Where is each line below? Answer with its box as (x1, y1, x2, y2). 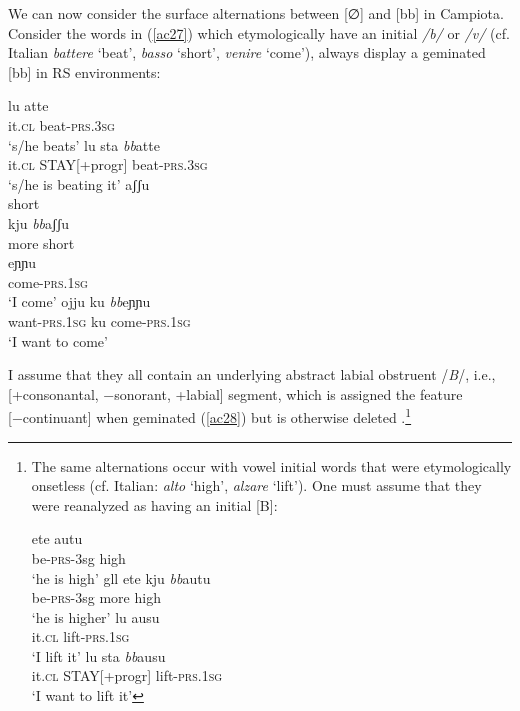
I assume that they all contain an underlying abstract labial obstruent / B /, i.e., (8, 364, 496, 385)
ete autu (31, 528, 83, 549)
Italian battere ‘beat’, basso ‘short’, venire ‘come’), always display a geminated (8, 42, 486, 63)
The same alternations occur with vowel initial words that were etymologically (31, 455, 512, 476)
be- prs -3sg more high (31, 587, 161, 608)
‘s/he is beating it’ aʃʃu (8, 173, 150, 194)
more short (8, 232, 75, 253)
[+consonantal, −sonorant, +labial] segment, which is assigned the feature (8, 383, 463, 404)
